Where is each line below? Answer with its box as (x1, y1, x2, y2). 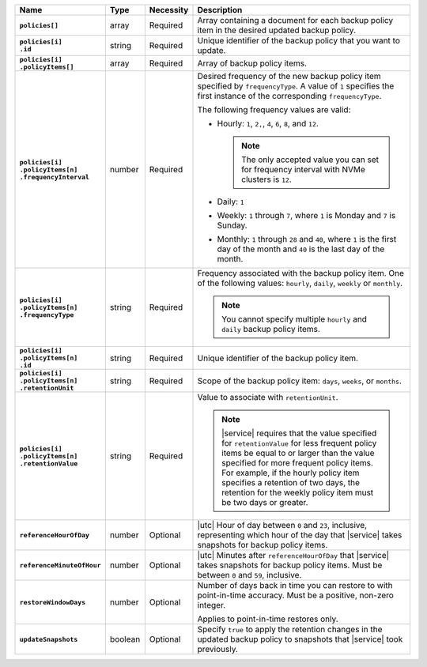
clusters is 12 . (241, 174, 292, 185)
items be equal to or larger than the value (221, 447, 375, 458)
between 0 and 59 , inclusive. (197, 570, 302, 580)
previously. (197, 644, 239, 654)
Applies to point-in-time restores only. (197, 613, 339, 624)
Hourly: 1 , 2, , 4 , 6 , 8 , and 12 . (217, 119, 319, 129)
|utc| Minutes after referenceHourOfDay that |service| (197, 550, 390, 560)
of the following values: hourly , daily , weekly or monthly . (197, 277, 403, 288)
